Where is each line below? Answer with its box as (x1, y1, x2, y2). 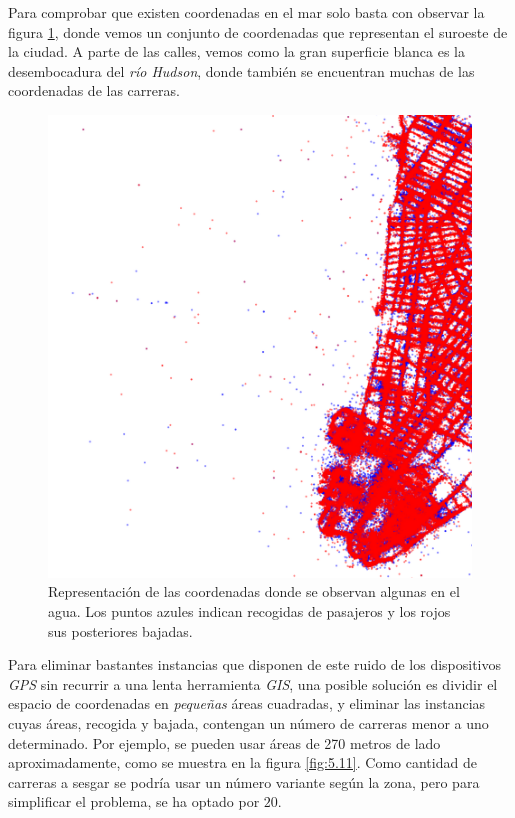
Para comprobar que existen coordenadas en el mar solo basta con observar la (8, 2, 485, 22)
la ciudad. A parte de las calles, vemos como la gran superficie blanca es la (8, 41, 466, 62)
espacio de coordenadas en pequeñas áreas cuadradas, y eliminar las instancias (8, 693, 486, 714)
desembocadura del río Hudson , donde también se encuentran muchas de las (8, 60, 475, 81)
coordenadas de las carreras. (8, 80, 180, 101)
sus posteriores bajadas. (48, 620, 193, 641)
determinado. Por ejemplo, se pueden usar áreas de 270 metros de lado (8, 732, 441, 753)
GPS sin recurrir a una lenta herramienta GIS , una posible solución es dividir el (8, 673, 498, 694)
